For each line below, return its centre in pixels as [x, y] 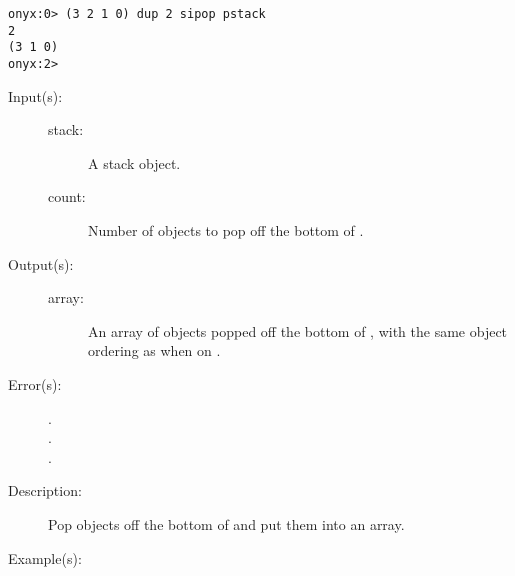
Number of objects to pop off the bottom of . [226, 230]
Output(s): [41, 263]
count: [67, 196]
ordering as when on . [154, 350]
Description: [45, 490]
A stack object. [134, 162]
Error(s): [35, 383]
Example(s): [45, 557]
